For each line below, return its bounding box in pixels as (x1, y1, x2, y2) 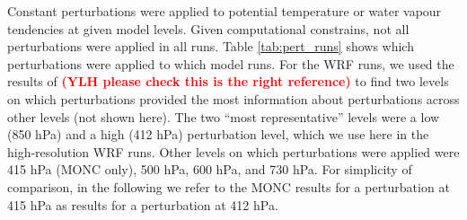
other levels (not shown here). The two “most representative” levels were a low (7, 107, 440, 126)
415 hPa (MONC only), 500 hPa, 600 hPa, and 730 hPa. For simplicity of (7, 160, 412, 179)
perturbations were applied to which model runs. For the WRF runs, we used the (7, 54, 454, 73)
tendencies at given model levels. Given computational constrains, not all (7, 19, 410, 38)
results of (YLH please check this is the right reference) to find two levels (7, 72, 449, 91)
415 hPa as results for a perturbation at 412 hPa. (7, 195, 278, 214)
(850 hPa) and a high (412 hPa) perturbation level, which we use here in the (7, 125, 429, 144)
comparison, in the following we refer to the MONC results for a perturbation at (7, 177, 450, 196)
